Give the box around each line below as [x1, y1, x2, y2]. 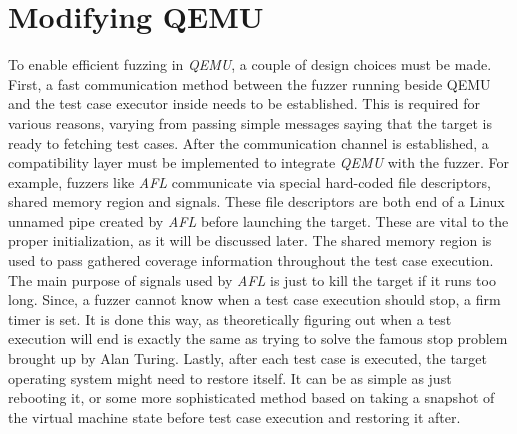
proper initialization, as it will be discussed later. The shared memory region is [8, 230, 492, 251]
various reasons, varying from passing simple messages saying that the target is [8, 112, 492, 133]
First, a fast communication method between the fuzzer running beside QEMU [8, 73, 491, 94]
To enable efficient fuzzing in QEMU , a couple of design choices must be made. [8, 54, 492, 75]
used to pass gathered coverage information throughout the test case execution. [8, 250, 494, 271]
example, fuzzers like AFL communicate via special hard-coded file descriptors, [8, 171, 491, 192]
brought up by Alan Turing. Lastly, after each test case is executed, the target [8, 348, 487, 369]
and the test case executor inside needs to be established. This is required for [8, 93, 481, 114]
